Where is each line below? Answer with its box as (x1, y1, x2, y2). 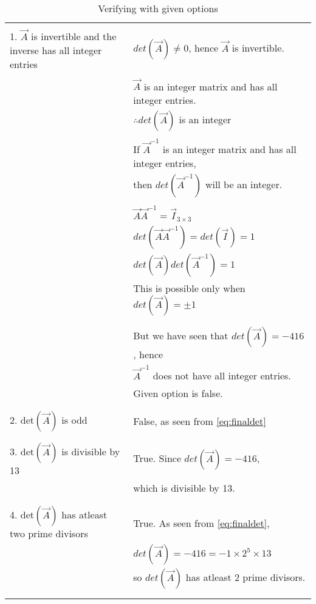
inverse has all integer (10, 42, 102, 57)
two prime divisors (10, 526, 88, 540)
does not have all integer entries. (153, 368, 291, 382)
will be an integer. (205, 177, 283, 191)
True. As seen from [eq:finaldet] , (133, 515, 270, 530)
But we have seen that (133, 328, 228, 343)
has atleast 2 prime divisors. (185, 569, 306, 584)
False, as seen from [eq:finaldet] (133, 414, 266, 429)
